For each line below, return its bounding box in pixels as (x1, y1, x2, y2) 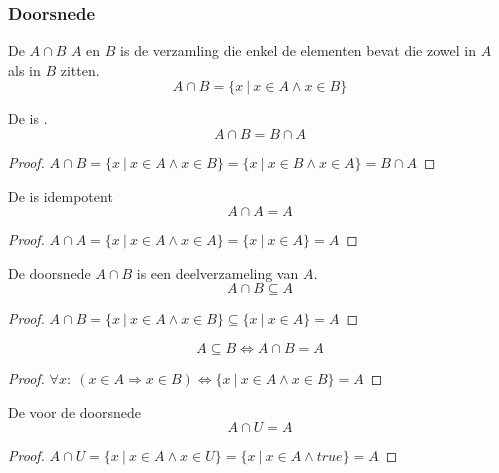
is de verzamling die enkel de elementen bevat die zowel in (120, 40, 476, 61)
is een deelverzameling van (136, 262, 299, 283)
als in (8, 59, 41, 80)
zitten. (60, 59, 100, 80)
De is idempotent (8, 185, 113, 206)
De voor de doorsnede (8, 401, 141, 422)
